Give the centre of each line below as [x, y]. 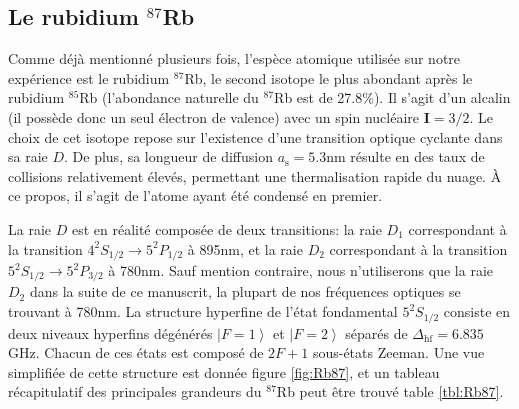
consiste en [477, 311]
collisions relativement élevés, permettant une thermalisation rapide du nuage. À [255, 175]
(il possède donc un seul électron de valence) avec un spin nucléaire [214, 116]
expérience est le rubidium [89, 77]
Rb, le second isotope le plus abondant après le [328, 77]
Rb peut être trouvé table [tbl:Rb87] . [390, 391]
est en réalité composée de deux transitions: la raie [226, 228]
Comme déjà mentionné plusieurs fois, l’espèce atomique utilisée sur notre [234, 58]
